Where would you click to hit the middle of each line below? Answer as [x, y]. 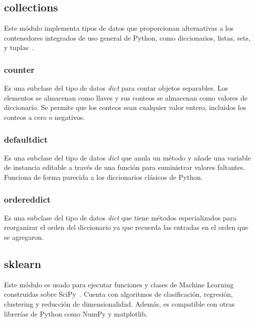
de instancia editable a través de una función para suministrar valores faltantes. [125, 167]
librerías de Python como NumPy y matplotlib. [76, 313]
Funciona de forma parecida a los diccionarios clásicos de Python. [103, 177]
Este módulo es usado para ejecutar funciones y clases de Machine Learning [119, 284]
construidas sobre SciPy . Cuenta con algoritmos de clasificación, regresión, [119, 294]
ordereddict [27, 199]
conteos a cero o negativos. [45, 117]
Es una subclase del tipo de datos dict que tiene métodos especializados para [120, 217]
